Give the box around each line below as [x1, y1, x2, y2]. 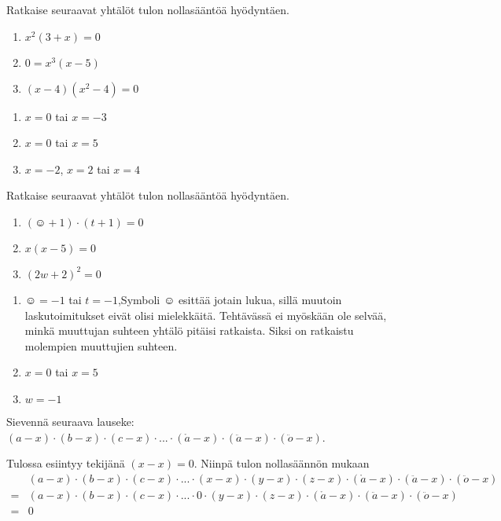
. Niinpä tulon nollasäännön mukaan [193, 455, 370, 471]
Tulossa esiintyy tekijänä [6, 455, 125, 471]
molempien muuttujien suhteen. [24, 337, 178, 354]
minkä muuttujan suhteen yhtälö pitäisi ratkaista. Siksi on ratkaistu [24, 322, 354, 339]
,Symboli [117, 291, 160, 307]
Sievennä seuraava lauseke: [6, 413, 134, 429]
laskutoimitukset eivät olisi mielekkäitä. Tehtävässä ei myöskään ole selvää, [24, 306, 387, 323]
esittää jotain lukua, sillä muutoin [178, 291, 342, 307]
